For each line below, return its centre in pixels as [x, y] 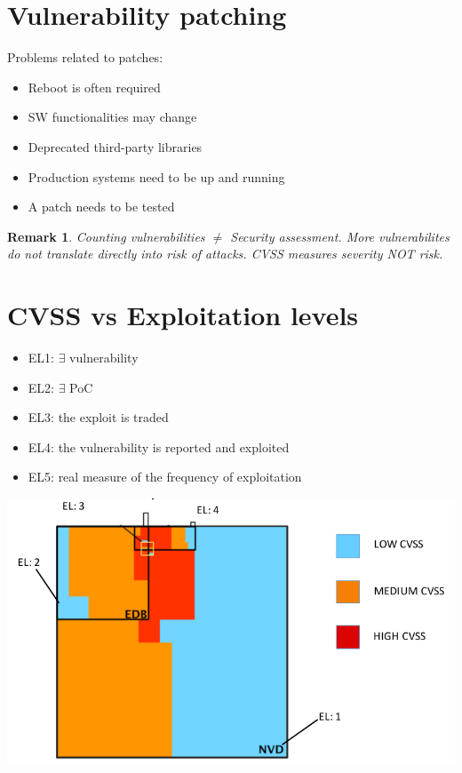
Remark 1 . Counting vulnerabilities [106, 236]
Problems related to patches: [85, 57]
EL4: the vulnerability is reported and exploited [159, 446]
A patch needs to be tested [101, 207]
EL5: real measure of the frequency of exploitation [165, 477]
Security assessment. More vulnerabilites [340, 236]
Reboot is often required [94, 87]
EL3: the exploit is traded [98, 417]
